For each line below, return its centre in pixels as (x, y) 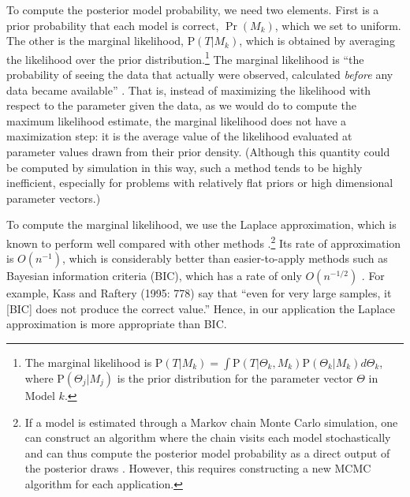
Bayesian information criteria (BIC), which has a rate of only (154, 276)
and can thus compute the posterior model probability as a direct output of (207, 452)
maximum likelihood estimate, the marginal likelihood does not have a (177, 120)
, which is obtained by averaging (317, 41)
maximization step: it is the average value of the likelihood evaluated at (179, 136)
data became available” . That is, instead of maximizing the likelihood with (189, 90)
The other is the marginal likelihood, (95, 41)
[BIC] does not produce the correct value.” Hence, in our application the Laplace (201, 308)
